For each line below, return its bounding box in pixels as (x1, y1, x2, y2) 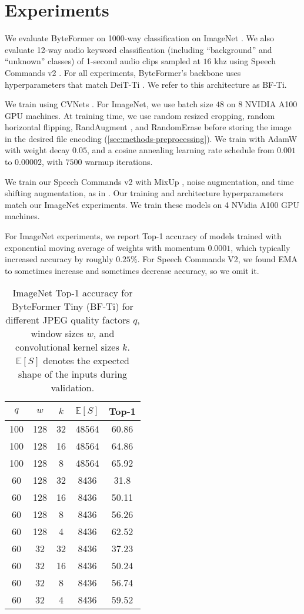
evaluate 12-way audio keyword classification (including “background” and (5, 43, 272, 55)
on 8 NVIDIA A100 (226, 98, 298, 110)
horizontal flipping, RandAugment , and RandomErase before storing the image (5, 121, 292, 133)
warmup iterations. (85, 156, 153, 168)
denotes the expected (43, 354, 130, 368)
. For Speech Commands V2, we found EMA (137, 253, 298, 265)
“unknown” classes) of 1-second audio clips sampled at (5, 55, 201, 67)
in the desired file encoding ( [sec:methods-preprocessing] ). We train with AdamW (5, 132, 298, 144)
